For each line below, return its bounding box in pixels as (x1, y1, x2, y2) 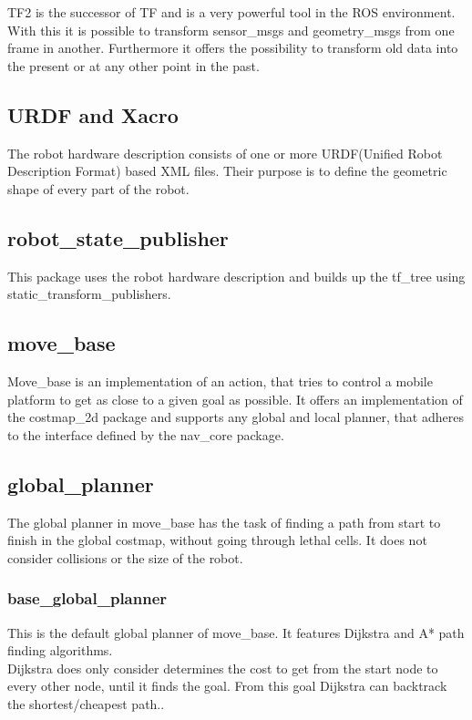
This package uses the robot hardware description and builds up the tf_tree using (7, 266, 466, 285)
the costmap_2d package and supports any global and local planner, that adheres (7, 407, 464, 427)
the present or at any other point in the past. (7, 56, 260, 75)
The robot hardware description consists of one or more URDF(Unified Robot (7, 143, 443, 162)
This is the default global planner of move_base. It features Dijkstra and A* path (7, 622, 465, 642)
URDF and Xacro (7, 100, 179, 129)
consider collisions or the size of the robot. (7, 548, 243, 567)
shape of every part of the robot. (7, 179, 190, 198)
